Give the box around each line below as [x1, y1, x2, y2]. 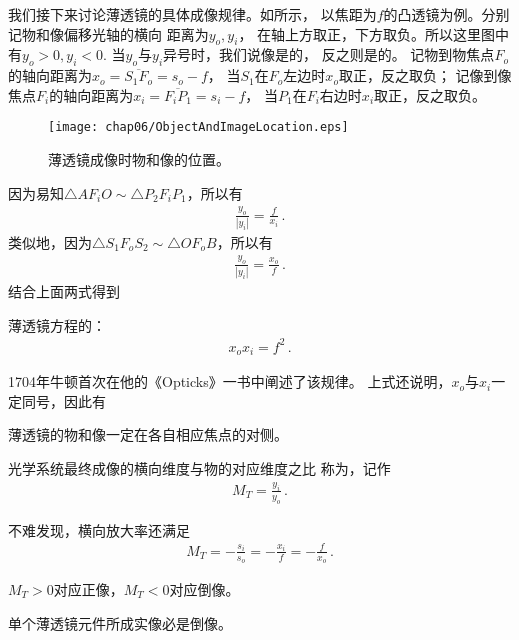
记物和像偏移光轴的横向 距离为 [8, 23, 209, 44]
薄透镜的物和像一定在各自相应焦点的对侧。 [8, 424, 288, 445]
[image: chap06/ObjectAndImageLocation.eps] [48, 120, 349, 135]
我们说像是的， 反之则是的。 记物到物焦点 [219, 44, 495, 65]
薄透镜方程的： [8, 314, 106, 335]
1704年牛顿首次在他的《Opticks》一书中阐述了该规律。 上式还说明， [8, 371, 452, 392]
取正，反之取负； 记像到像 [338, 65, 512, 86]
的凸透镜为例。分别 [383, 4, 510, 24]
